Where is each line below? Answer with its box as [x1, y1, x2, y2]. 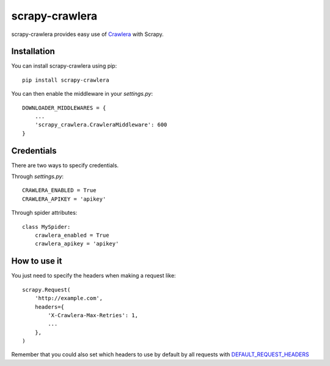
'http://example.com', [34, 295, 103, 302]
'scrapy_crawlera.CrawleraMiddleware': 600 [34, 121, 167, 128]
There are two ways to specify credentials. [11, 162, 119, 169]
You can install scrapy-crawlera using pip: [11, 62, 117, 70]
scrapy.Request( [22, 286, 71, 293]
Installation [11, 46, 55, 57]
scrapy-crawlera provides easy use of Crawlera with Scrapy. [11, 30, 164, 38]
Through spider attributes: [11, 209, 78, 217]
